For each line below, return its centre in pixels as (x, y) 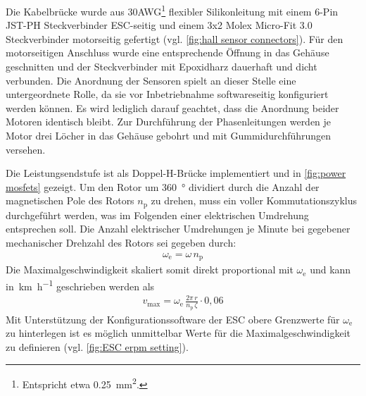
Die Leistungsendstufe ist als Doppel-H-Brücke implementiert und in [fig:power (176, 173)
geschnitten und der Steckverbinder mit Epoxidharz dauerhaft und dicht (162, 67)
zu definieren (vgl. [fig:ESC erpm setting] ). (97, 346)
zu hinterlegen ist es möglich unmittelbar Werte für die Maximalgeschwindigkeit (178, 333)
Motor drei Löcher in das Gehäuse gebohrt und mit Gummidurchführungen (169, 135)
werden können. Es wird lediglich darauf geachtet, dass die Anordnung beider (172, 107)
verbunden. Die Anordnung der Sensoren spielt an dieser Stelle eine (151, 80)
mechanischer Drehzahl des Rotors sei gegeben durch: (121, 243)
